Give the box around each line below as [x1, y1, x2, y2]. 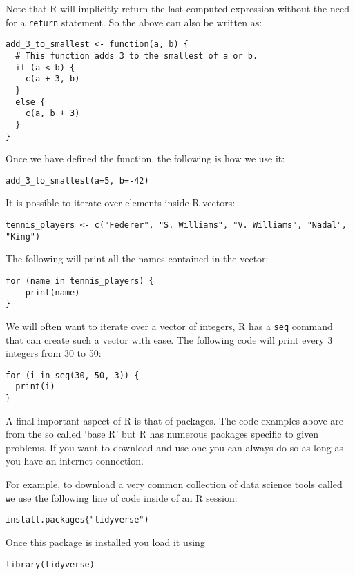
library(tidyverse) [6, 559, 95, 569]
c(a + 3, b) [25, 74, 80, 84]
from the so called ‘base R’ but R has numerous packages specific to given [6, 427, 319, 441]
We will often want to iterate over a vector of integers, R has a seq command [6, 318, 333, 333]
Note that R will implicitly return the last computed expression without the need [6, 1, 349, 15]
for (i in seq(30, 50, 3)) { [6, 370, 140, 380]
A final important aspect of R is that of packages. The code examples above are [6, 413, 343, 427]
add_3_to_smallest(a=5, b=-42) [6, 175, 149, 186]
